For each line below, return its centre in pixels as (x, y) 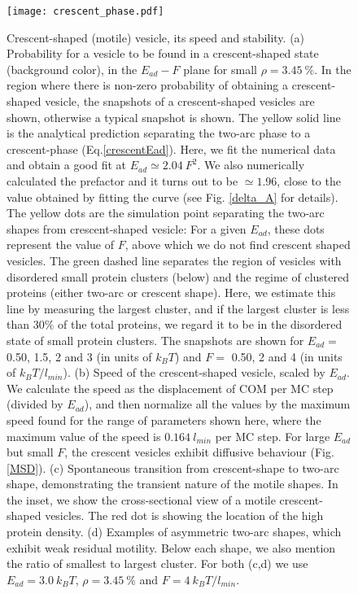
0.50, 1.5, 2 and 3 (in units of (79, 356)
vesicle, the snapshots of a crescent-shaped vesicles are (180, 101)
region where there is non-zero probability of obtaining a (148, 85)
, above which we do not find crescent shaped (238, 245)
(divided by (35, 404)
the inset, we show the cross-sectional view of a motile (141, 499)
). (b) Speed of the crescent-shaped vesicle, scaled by (194, 372)
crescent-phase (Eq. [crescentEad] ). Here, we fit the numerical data (171, 148)
